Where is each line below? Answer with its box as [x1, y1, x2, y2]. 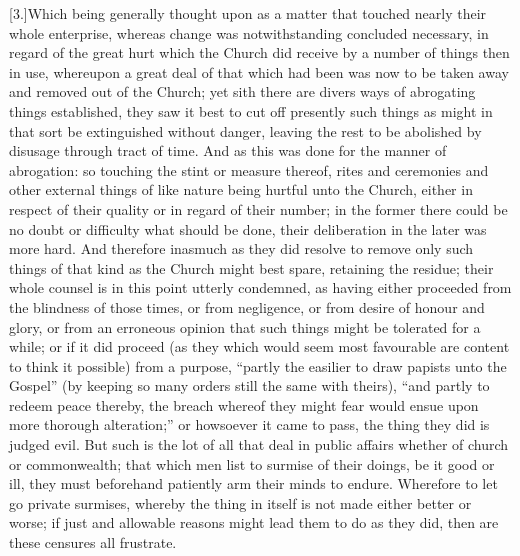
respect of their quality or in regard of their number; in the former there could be [9, 198, 508, 219]
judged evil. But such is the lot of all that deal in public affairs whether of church [9, 434, 509, 455]
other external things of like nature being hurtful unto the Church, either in [9, 179, 473, 200]
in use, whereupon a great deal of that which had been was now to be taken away [9, 61, 509, 82]
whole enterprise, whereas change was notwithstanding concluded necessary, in [9, 22, 489, 43]
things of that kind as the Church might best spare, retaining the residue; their [9, 257, 494, 278]
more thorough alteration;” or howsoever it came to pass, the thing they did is [9, 414, 490, 435]
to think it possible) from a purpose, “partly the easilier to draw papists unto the [9, 355, 507, 376]
